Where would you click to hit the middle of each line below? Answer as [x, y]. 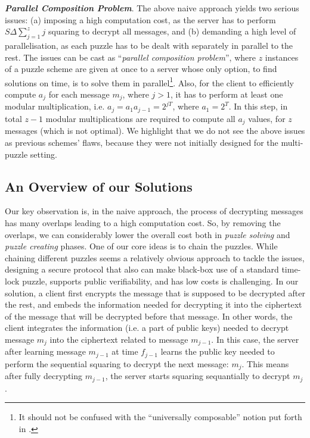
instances [282, 57]
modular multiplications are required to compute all [140, 118]
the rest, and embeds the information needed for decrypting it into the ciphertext [154, 304]
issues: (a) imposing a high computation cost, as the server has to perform [140, 19]
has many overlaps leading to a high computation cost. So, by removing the [143, 222]
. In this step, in [258, 106]
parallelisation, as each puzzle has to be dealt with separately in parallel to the [149, 45]
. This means [265, 363]
